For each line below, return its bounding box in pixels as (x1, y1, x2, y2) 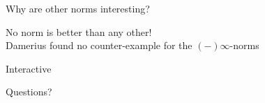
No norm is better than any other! (6, 24, 152, 39)
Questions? (6, 84, 52, 99)
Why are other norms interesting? (6, 1, 150, 15)
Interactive (6, 61, 52, 75)
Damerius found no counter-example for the (6, 38, 192, 53)
